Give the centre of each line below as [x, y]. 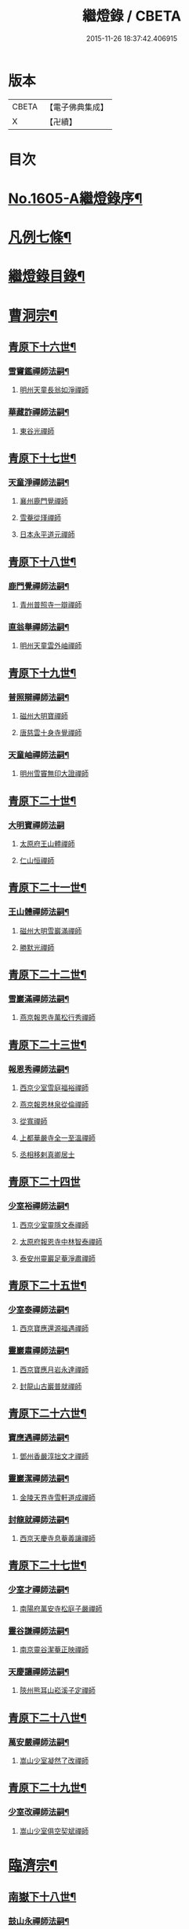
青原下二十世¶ [42, 801]
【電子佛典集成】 [76, 107]
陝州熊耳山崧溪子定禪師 [57, 1691]
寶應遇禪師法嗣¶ [39, 1438]
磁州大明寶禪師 [44, 715]
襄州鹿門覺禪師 [44, 501]
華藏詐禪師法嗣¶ [39, 412]
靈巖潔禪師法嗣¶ [39, 1479]
